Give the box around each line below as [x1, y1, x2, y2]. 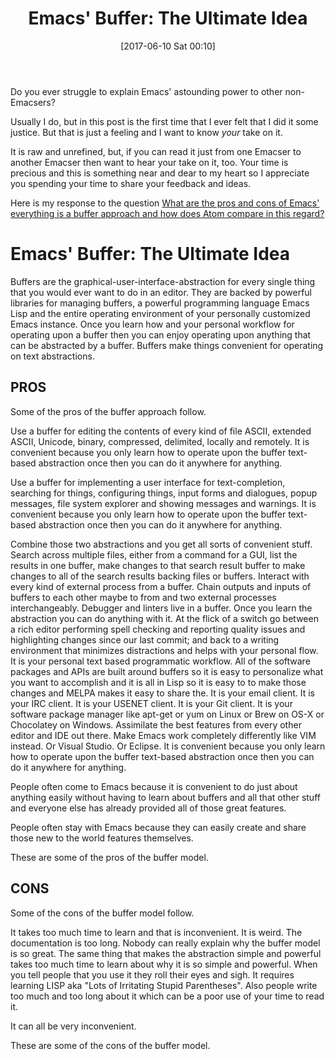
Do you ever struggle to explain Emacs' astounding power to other [10, 85, 283, 97]
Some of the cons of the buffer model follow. [10, 907, 195, 919]
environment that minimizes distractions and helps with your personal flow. [10, 644, 319, 656]
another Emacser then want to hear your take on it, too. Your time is [10, 156, 289, 168]
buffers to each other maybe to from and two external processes [10, 591, 277, 603]
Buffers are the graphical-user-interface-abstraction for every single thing [10, 275, 316, 287]
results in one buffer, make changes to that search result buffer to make [10, 559, 306, 571]
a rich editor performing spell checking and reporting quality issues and [10, 623, 306, 635]
